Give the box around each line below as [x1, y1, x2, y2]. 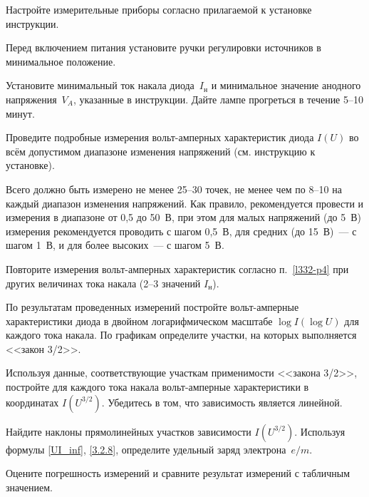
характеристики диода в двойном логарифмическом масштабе [6, 313, 273, 328]
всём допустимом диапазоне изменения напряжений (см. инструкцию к [6, 143, 316, 158]
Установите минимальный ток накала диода [6, 78, 194, 93]
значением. [6, 479, 53, 494]
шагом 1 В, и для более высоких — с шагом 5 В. [6, 237, 224, 252]
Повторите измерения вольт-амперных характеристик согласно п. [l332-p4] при [6, 261, 349, 276]
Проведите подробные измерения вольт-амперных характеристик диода [6, 130, 314, 145]
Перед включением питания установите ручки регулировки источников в [6, 40, 321, 55]
